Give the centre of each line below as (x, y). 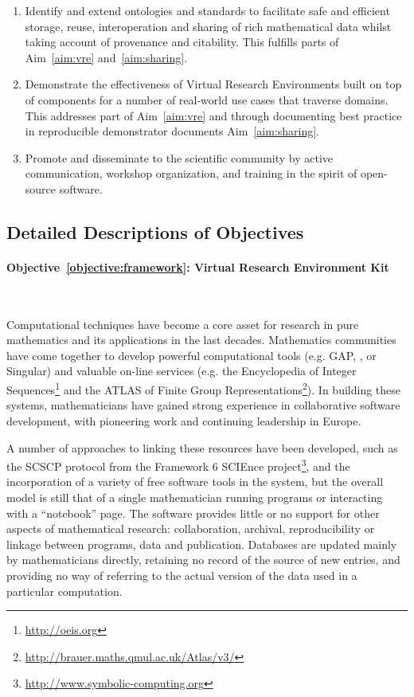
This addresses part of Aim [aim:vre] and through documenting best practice (213, 115)
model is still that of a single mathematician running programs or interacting (195, 497)
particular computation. (64, 591)
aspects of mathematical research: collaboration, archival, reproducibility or (191, 529)
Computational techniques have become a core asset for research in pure (183, 324)
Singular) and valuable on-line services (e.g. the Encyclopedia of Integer (182, 371)
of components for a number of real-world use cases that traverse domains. (207, 99)
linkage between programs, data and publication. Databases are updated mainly (202, 544)
